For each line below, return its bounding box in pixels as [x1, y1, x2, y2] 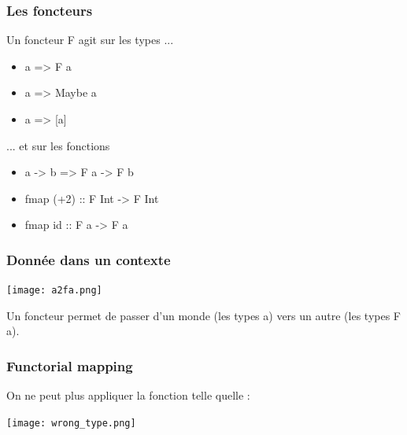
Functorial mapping [6, 356, 133, 375]
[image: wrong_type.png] [6, 417, 136, 429]
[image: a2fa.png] [6, 285, 102, 297]
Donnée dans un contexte [6, 249, 171, 269]
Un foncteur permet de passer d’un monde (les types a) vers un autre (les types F [6, 307, 401, 323]
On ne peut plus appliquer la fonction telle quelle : [6, 387, 250, 404]
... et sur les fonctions [6, 137, 110, 153]
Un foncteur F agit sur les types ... [6, 31, 174, 48]
